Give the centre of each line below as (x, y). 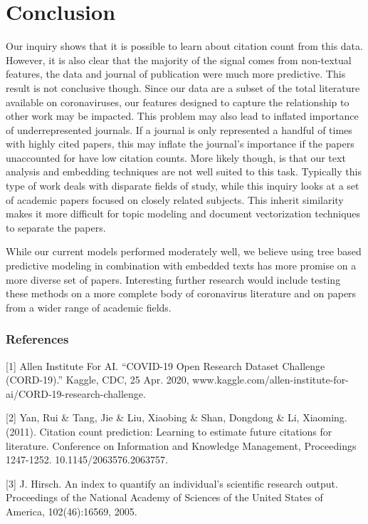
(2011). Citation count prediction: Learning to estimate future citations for (169, 431)
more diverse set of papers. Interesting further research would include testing (173, 279)
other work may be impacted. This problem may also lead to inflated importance (182, 116)
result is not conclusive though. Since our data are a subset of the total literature (183, 87)
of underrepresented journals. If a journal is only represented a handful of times (179, 129)
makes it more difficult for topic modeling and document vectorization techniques (183, 214)
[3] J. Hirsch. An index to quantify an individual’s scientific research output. (172, 483)
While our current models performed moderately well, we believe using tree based (184, 251)
